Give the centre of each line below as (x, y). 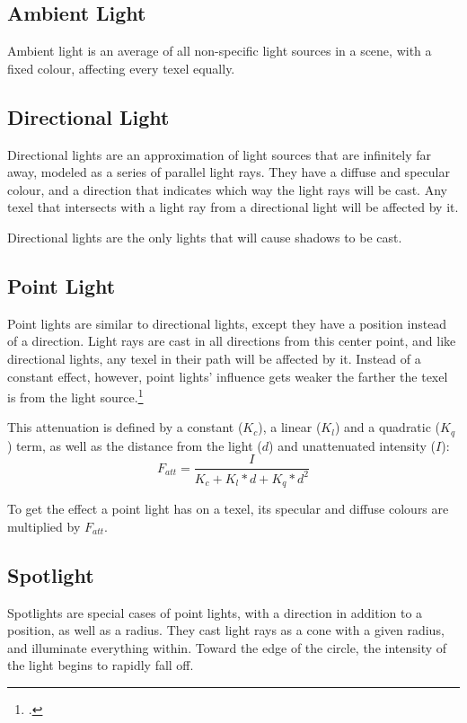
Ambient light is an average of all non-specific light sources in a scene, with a (220, 51)
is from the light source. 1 (75, 396)
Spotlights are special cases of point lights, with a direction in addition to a (215, 612)
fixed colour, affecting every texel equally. (121, 68)
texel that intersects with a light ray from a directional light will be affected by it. (233, 207)
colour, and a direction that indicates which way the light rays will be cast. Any (227, 189)
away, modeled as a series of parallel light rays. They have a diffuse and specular (229, 172)
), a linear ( (290, 427)
